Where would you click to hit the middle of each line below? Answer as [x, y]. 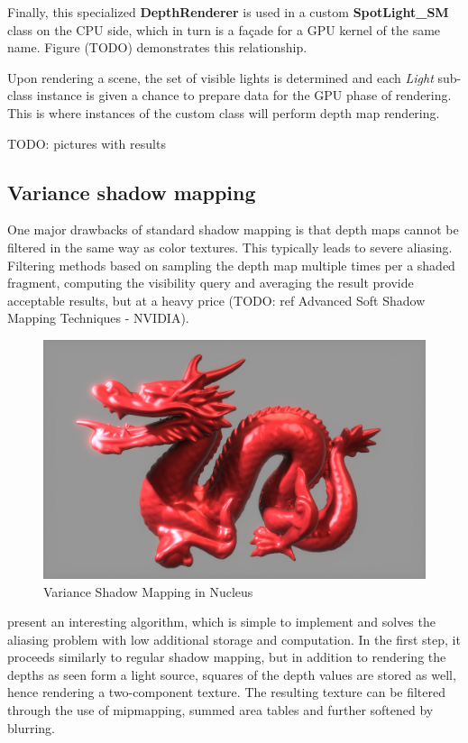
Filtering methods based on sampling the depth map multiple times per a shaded [231, 265]
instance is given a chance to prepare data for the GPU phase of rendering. [244, 95]
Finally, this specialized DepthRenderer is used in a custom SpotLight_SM [228, 12]
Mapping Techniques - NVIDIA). [98, 318]
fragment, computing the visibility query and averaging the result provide [211, 283]
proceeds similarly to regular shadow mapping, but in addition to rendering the [227, 657]
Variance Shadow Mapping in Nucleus [148, 591]
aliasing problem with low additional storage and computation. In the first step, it [234, 639]
